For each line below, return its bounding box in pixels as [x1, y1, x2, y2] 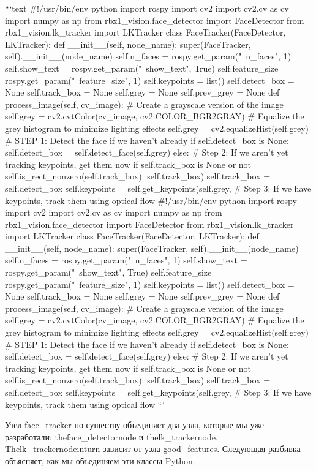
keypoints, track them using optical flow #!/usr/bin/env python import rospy [5, 194, 297, 206]
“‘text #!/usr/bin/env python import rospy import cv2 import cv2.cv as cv [5, 2, 289, 14]
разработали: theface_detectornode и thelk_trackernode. [5, 430, 218, 443]
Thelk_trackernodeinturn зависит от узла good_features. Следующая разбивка [5, 442, 301, 455]
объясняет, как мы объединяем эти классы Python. [5, 454, 195, 467]
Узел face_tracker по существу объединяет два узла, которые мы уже [5, 418, 264, 431]
